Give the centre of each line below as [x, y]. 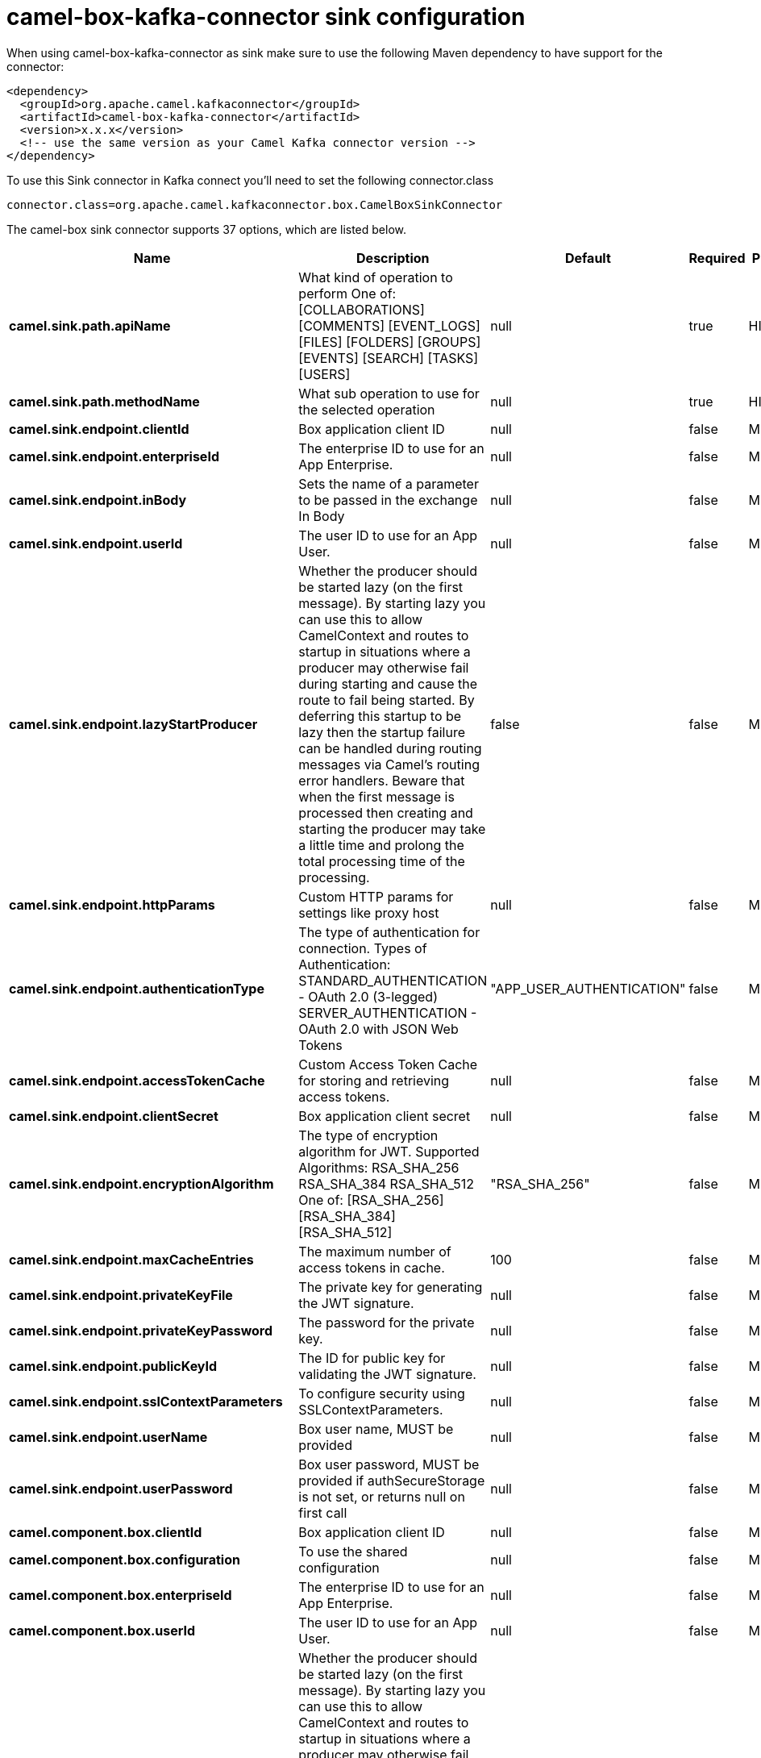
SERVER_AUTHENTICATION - [388, 1012]
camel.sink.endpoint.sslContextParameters [146, 1401]
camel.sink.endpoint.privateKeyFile [121, 1295]
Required [717, 258]
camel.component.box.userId [102, 1630]
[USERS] [324, 374]
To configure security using [382, 1393]
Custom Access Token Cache [388, 1064]
